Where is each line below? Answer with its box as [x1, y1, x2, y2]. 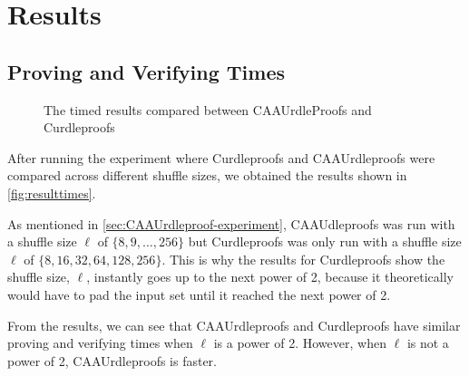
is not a [406, 333, 449, 352]
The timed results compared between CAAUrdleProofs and [44, 100, 372, 119]
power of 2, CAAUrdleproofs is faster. [7, 351, 217, 370]
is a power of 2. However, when [213, 333, 386, 352]
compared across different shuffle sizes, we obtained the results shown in [7, 166, 407, 185]
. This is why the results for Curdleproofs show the [161, 249, 445, 268]
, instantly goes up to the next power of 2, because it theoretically [86, 267, 454, 286]
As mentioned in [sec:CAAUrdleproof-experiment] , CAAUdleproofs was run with [7, 214, 455, 233]
